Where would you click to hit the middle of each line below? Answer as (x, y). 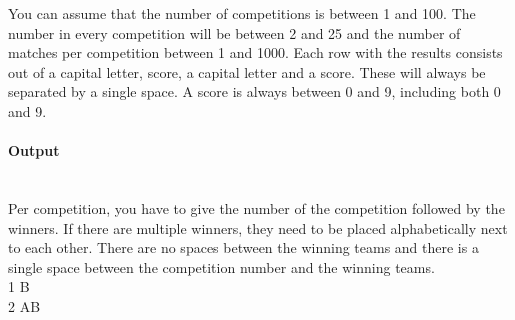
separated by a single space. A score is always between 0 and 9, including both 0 (254, 91)
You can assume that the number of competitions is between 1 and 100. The (242, 13)
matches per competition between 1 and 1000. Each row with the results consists (255, 52)
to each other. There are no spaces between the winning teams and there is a (243, 247)
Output (34, 150)
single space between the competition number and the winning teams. (221, 266)
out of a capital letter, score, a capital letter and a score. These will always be (247, 71)
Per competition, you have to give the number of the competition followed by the (256, 207)
